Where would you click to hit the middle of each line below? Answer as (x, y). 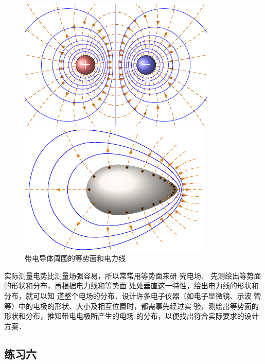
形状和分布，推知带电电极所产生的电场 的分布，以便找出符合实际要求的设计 (131, 316)
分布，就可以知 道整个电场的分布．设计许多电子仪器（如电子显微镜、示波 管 (133, 295)
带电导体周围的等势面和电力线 (75, 258)
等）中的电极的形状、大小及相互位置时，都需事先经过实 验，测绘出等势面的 (131, 306)
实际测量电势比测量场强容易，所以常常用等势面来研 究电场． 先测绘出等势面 (133, 275)
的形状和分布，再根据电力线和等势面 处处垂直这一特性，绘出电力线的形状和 (131, 285)
